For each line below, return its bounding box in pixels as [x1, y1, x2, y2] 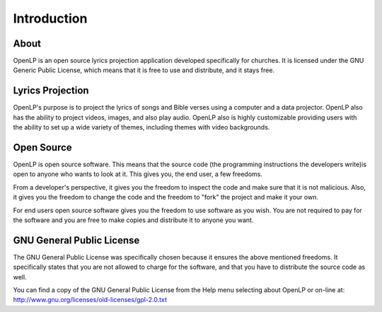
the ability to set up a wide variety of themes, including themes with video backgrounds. [13, 123, 270, 132]
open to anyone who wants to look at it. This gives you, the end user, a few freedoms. [13, 170, 263, 178]
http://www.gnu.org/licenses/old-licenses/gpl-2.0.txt [13, 296, 168, 304]
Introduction [13, 11, 88, 26]
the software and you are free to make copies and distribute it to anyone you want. [13, 216, 254, 224]
